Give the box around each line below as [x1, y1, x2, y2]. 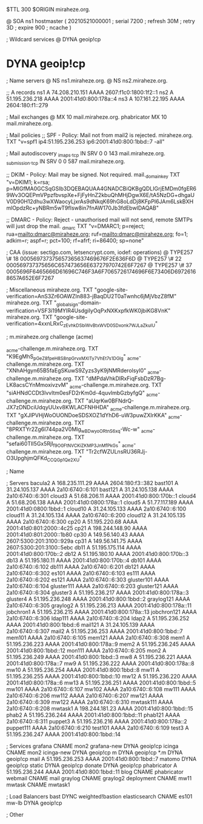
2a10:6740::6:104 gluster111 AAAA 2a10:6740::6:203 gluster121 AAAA [6, 582, 179, 589]
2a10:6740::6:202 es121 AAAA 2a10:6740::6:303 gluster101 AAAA [6, 576, 170, 583]
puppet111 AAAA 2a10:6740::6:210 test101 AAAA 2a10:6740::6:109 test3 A [6, 724, 189, 731]
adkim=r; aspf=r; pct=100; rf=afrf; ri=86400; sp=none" [6, 237, 144, 244]
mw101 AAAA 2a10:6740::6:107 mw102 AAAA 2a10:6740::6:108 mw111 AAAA [6, 685, 196, 692]
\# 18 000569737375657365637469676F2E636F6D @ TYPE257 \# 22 [6, 255, 182, 263]
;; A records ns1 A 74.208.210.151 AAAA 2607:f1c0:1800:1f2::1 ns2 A [6, 89, 174, 96]
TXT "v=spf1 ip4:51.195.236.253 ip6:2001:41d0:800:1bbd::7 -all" [6, 138, 165, 145]
